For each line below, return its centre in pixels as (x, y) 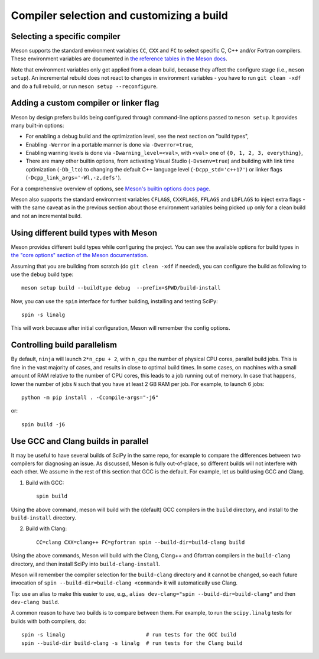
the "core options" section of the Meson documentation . (79, 255)
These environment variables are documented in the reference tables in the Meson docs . (119, 59)
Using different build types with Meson (84, 233)
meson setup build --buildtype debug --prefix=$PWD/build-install (121, 288)
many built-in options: (38, 125)
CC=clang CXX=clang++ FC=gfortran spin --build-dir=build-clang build (141, 542)
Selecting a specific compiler (66, 36)
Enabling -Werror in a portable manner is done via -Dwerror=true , (109, 144)
